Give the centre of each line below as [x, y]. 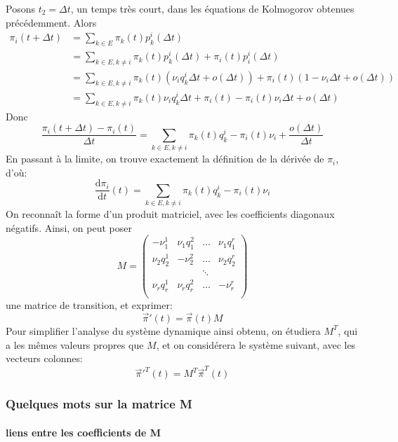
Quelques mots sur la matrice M [99, 404]
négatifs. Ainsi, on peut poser [69, 227]
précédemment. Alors [51, 22]
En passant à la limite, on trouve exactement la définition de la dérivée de [165, 159]
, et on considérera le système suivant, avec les [256, 344]
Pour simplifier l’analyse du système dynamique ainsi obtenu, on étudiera [163, 330]
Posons [20, 8]
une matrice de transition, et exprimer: [89, 305]
